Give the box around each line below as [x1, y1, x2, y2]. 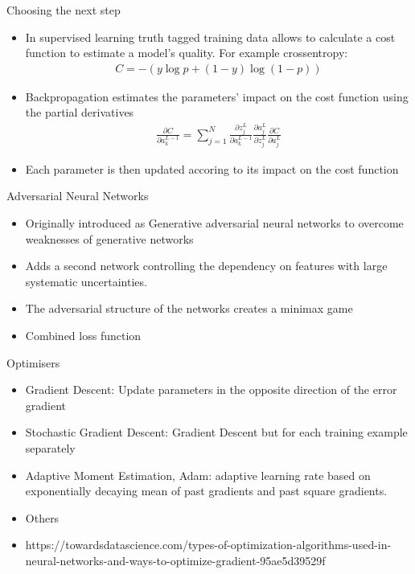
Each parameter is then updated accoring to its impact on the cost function [25, 160, 399, 177]
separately [25, 439, 76, 456]
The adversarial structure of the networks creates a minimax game [25, 300, 353, 317]
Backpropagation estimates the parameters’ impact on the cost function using [25, 88, 409, 105]
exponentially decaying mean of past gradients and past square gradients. [25, 482, 388, 499]
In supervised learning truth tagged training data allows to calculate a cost [25, 28, 396, 45]
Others [25, 509, 60, 526]
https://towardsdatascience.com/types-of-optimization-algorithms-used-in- [25, 536, 392, 553]
